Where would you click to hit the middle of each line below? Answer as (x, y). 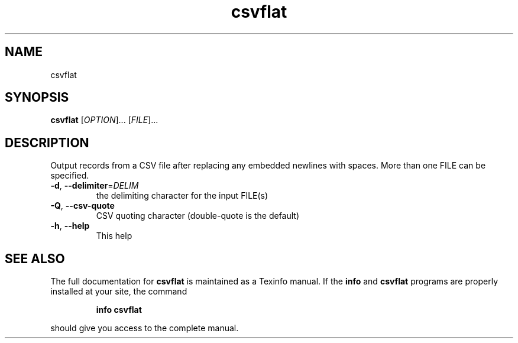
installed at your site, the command (119, 292)
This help (114, 236)
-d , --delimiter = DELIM (95, 186)
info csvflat (119, 310)
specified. (70, 176)
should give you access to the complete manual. (145, 328)
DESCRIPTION (47, 143)
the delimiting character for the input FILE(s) (182, 196)
